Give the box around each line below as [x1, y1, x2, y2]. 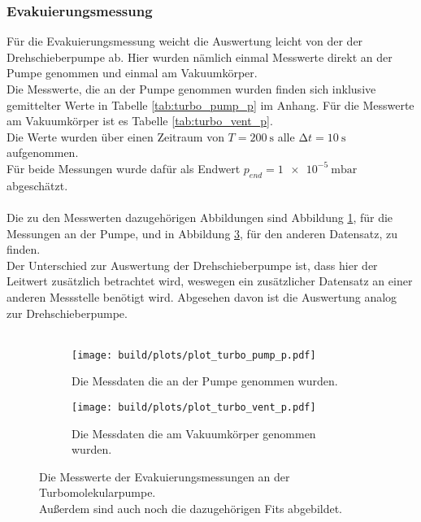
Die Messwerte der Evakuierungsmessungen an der [39, 468, 290, 485]
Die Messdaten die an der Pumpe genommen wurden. [72, 372, 338, 389]
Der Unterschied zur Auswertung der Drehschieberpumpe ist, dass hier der [7, 256, 378, 273]
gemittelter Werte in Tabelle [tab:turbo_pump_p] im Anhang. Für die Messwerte [7, 96, 414, 113]
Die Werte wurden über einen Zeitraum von [7, 128, 224, 145]
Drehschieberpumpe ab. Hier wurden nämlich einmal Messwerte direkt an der [7, 48, 393, 65]
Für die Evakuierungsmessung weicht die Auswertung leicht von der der [7, 33, 363, 50]
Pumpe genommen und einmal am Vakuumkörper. [7, 64, 258, 81]
